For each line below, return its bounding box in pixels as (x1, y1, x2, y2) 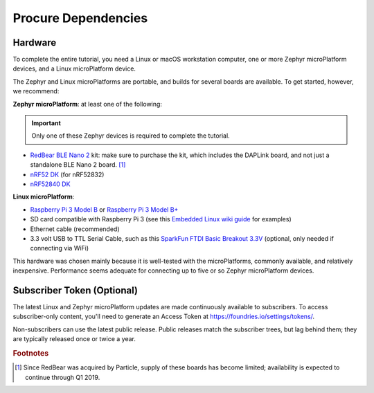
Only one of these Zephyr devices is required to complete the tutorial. (31, 131, 230, 140)
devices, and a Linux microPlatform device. (12, 64, 136, 73)
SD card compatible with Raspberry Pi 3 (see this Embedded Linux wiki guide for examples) (30, 215, 292, 223)
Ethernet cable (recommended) (30, 225, 121, 233)
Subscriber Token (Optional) (12, 284, 139, 296)
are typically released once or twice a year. (12, 335, 136, 343)
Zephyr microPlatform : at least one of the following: (12, 100, 163, 108)
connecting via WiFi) (30, 244, 89, 253)
